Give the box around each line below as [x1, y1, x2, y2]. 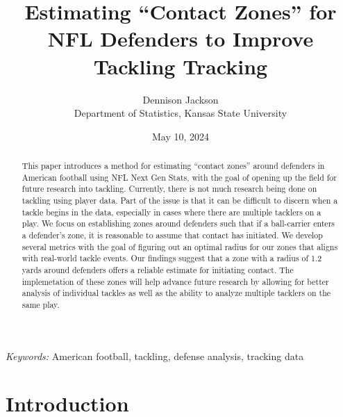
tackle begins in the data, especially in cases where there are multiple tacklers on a [22, 206, 321, 218]
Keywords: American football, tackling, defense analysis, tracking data [6, 348, 304, 363]
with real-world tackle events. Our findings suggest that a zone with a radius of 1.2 [22, 252, 322, 264]
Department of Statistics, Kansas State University [74, 106, 287, 120]
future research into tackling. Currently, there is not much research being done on [22, 183, 317, 195]
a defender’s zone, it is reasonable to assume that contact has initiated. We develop [22, 229, 323, 241]
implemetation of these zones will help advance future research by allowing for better [22, 275, 329, 287]
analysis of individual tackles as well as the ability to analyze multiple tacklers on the [22, 287, 331, 299]
